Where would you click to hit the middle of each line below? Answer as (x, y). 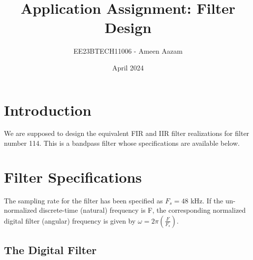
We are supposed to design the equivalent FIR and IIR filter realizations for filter (127, 133)
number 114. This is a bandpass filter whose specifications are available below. (122, 143)
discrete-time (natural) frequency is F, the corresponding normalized (142, 210)
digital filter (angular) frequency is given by (70, 220)
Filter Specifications (73, 177)
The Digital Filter (50, 250)
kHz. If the (207, 200)
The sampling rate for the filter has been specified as (83, 200)
